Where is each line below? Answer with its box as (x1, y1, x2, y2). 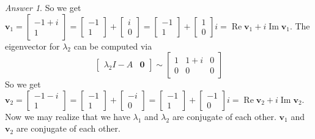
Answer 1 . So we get (5, 1, 81, 13)
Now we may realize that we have (5, 110, 130, 122)
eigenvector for (5, 39, 60, 52)
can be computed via (73, 39, 152, 52)
